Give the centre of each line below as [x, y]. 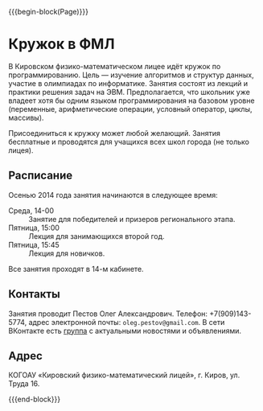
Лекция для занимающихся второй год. [97, 236]
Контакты [34, 294]
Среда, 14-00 [31, 210]
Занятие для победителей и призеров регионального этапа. [132, 219]
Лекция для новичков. [67, 253]
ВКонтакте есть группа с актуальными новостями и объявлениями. [125, 331]
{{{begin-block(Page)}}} [48, 12]
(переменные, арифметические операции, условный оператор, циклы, [130, 109]
